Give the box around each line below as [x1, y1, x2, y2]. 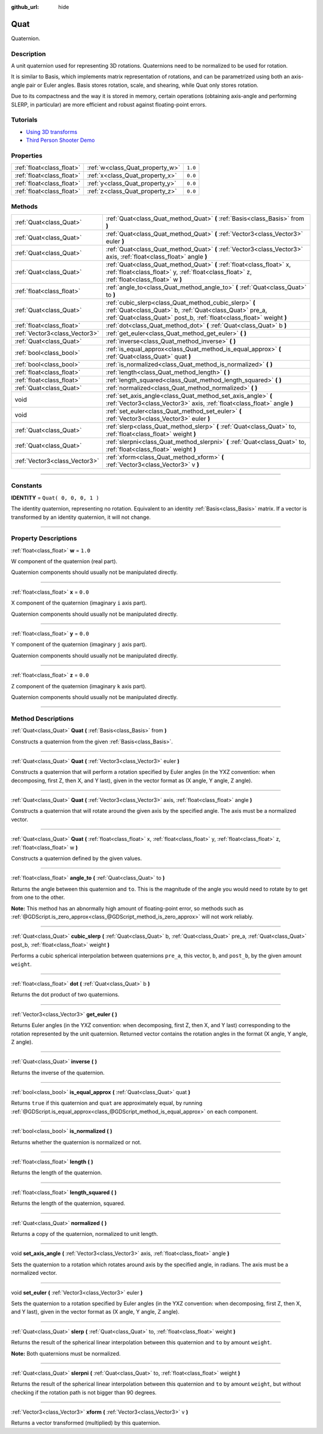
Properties [11, 151, 43, 160]
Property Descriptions [11, 534, 77, 543]
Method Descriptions [11, 714, 74, 722]
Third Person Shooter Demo [26, 136, 95, 144]
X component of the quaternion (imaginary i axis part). [11, 599, 147, 607]
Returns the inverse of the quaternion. [11, 1069, 105, 1076]
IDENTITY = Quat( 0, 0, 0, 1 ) [11, 494, 100, 501]
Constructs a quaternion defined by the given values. [11, 855, 142, 862]
